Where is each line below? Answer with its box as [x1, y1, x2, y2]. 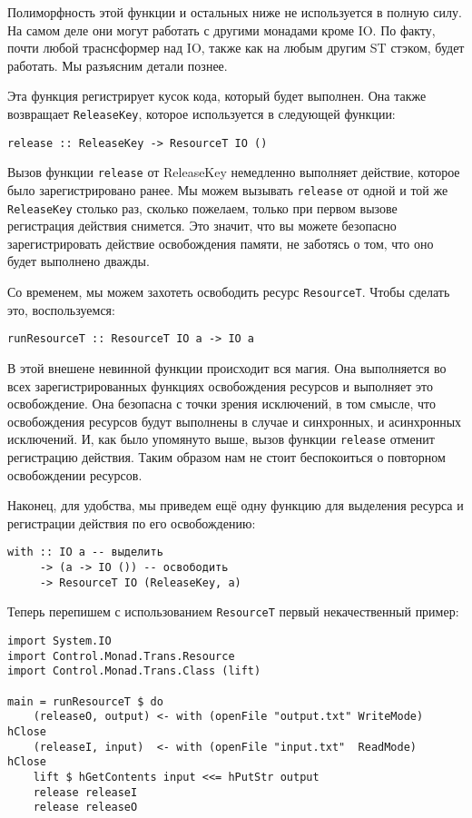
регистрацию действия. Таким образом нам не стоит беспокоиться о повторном [7, 447, 446, 466]
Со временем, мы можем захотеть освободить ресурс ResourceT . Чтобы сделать [7, 282, 450, 301]
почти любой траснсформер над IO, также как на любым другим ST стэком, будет [7, 38, 465, 57]
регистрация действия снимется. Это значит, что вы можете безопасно [7, 216, 397, 235]
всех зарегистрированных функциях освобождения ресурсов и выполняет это [7, 376, 433, 395]
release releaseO [33, 801, 138, 814]
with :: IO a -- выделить [7, 546, 163, 559]
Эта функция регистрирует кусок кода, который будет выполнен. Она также [7, 86, 427, 105]
